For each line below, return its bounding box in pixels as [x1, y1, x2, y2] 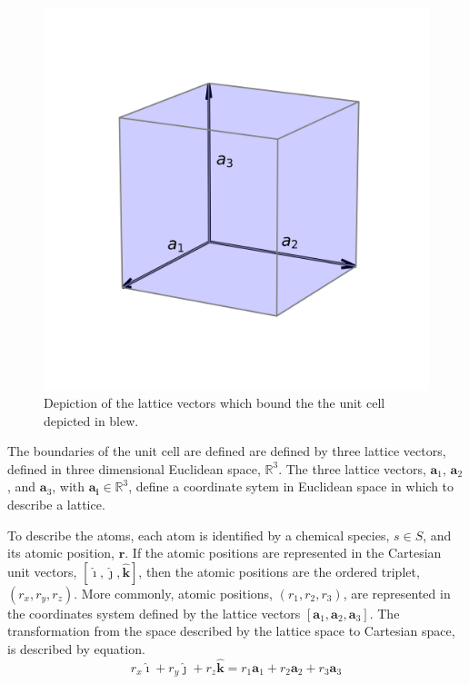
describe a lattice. [7, 495, 105, 514]
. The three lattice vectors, [278, 459, 426, 478]
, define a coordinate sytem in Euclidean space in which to [128, 477, 454, 496]
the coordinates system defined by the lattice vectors [7, 603, 301, 622]
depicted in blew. [44, 411, 139, 430]
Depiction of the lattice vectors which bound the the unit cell [44, 393, 385, 412]
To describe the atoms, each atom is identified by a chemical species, [7, 525, 390, 544]
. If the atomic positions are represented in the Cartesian [125, 543, 442, 562]
